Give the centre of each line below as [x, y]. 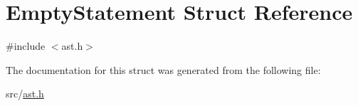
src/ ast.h [25, 94]
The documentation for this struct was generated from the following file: [163, 69]
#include [26, 46]
